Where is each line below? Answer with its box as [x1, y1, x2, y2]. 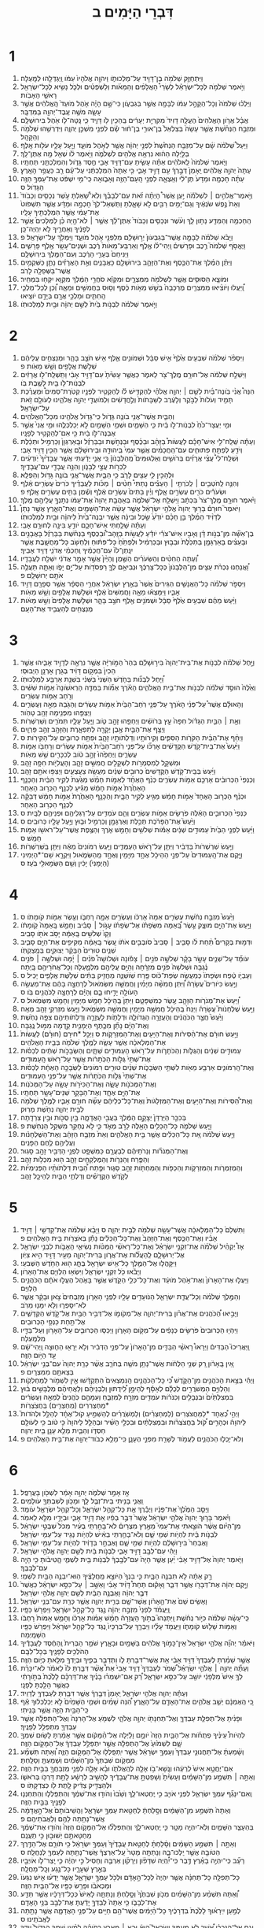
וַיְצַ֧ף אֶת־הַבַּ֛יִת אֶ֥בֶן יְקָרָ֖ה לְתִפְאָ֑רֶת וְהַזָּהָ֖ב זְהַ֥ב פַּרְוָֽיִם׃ [20, 724, 166, 734]
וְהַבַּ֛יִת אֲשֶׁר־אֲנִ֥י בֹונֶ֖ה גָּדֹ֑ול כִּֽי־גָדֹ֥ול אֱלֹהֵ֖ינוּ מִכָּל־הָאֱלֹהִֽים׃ [20, 411, 175, 420]
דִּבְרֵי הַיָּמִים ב [92, 3, 174, 21]
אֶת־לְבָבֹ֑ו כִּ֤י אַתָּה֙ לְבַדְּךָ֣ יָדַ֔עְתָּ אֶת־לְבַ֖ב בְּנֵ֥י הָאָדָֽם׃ [20, 1897, 157, 1907]
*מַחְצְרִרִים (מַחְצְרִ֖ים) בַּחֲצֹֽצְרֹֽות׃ [20, 1401, 109, 1410]
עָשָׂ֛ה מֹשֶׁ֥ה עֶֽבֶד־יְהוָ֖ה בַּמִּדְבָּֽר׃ [20, 106, 101, 117]
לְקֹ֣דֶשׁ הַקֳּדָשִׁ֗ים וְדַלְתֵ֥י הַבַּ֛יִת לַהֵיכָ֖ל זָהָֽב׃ [20, 1171, 129, 1180]
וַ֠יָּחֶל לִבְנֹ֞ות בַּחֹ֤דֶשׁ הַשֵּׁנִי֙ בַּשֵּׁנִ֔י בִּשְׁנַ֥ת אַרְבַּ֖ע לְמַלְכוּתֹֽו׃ [20, 674, 164, 683]
